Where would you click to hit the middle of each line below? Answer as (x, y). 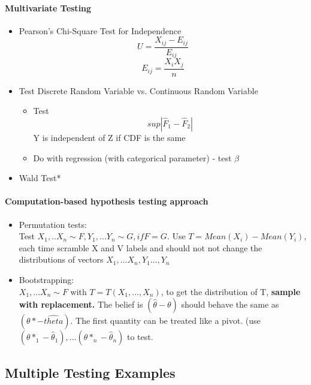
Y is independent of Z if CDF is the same (109, 137)
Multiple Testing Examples (90, 372)
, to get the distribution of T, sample (231, 291)
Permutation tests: (53, 224)
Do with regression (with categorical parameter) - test (132, 157)
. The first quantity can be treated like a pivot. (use (165, 321)
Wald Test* (40, 178)
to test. (140, 337)
